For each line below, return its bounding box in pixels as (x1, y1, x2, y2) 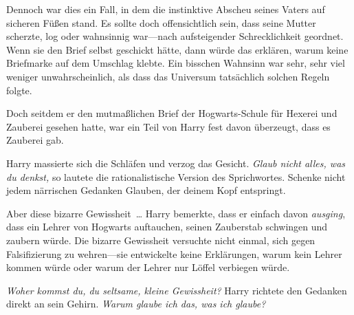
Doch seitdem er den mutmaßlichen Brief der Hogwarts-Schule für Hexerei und (6, 106, 338, 120)
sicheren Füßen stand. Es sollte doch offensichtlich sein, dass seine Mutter (6, 15, 316, 30)
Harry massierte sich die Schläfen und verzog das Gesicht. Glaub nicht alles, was (6, 155, 346, 170)
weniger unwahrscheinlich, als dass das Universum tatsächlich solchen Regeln (6, 69, 330, 83)
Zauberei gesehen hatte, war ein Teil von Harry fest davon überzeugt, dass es (6, 119, 331, 133)
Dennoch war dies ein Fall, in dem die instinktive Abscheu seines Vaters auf (6, 2, 325, 16)
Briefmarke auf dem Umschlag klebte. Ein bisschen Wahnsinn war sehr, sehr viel (6, 56, 345, 70)
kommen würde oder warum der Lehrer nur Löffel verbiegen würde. (6, 260, 290, 274)
